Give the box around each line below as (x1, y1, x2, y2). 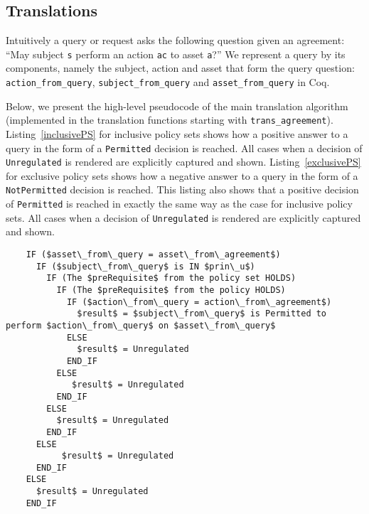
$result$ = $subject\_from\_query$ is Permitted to (77, 309, 327, 319)
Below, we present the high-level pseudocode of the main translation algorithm (6, 98, 348, 113)
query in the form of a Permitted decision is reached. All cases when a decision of (6, 140, 363, 155)
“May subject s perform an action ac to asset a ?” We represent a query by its (6, 46, 346, 61)
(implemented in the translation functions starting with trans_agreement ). (6, 112, 333, 127)
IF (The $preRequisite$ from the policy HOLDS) (56, 284, 286, 295)
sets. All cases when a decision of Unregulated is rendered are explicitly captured (6, 210, 361, 225)
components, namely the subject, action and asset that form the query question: (6, 60, 355, 75)
